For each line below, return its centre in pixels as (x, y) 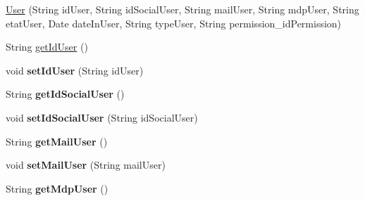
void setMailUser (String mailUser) (86, 165)
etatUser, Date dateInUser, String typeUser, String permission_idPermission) (174, 23)
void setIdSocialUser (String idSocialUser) (102, 117)
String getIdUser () (47, 47)
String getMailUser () (57, 141)
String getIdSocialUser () (65, 94)
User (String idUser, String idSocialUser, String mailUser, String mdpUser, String (182, 9)
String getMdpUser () (57, 188)
